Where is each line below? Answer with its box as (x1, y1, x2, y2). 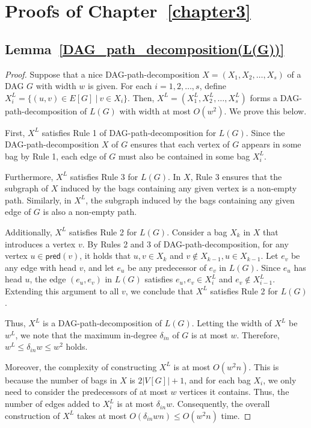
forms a (250, 91, 278, 104)
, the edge (29, 273, 66, 285)
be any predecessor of (128, 261, 206, 273)
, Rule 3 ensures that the (190, 170, 282, 182)
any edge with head (5, 261, 76, 273)
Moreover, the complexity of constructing (5, 360, 157, 373)
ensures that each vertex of (130, 138, 230, 150)
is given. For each (88, 79, 152, 92)
